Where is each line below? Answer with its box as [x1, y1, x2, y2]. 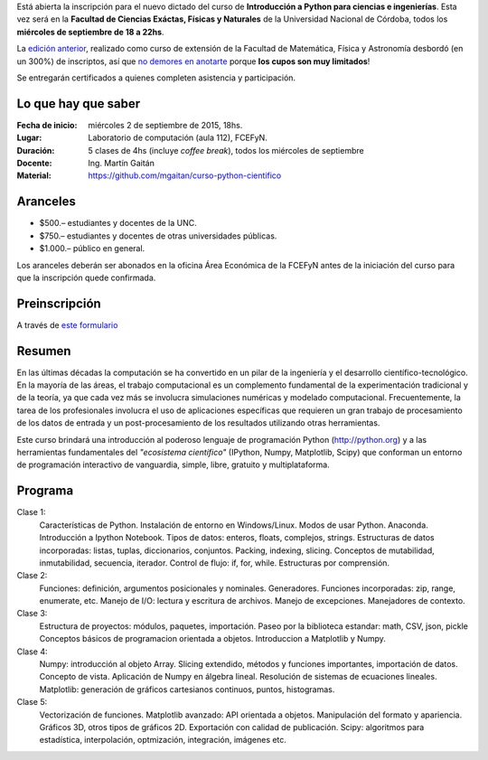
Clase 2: [16, 570, 48, 581]
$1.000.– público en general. [39, 243, 145, 254]
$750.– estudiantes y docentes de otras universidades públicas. [39, 230, 277, 241]
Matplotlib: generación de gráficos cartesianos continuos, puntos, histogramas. [39, 683, 335, 695]
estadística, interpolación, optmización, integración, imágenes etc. [39, 735, 286, 746]
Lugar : [16, 132, 42, 144]
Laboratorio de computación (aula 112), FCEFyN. [88, 132, 268, 144]
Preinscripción [16, 296, 101, 311]
